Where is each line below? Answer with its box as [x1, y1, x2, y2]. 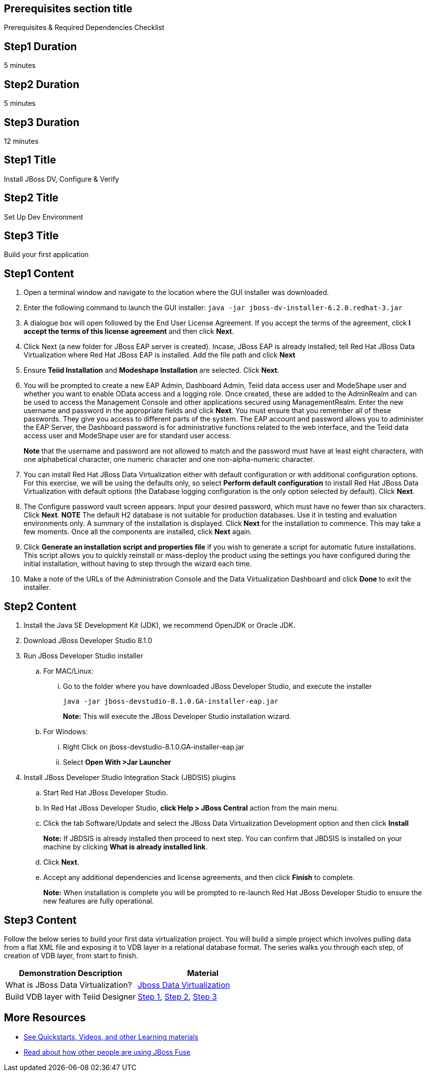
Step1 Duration [4, 40, 77, 53]
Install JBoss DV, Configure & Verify [4, 174, 119, 183]
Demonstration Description [19, 968, 122, 978]
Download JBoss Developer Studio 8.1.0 [24, 636, 152, 645]
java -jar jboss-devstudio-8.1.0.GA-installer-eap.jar [63, 697, 279, 706]
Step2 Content [4, 600, 77, 613]
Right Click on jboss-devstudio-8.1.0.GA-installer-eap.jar [63, 743, 245, 751]
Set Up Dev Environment [4, 212, 84, 221]
